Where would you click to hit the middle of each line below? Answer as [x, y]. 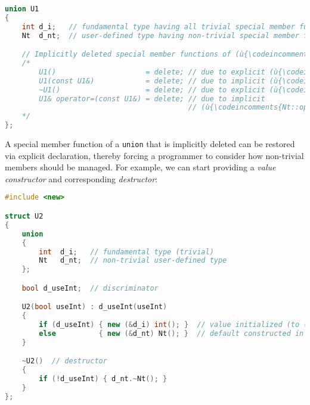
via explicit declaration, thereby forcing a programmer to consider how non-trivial [154, 155]
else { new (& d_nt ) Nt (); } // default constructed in [171, 333]
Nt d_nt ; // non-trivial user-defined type [133, 261]
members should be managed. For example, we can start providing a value [140, 167]
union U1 [22, 9]
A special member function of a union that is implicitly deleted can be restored [150, 144]
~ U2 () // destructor [64, 361]
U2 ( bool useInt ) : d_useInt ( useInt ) [94, 307]
